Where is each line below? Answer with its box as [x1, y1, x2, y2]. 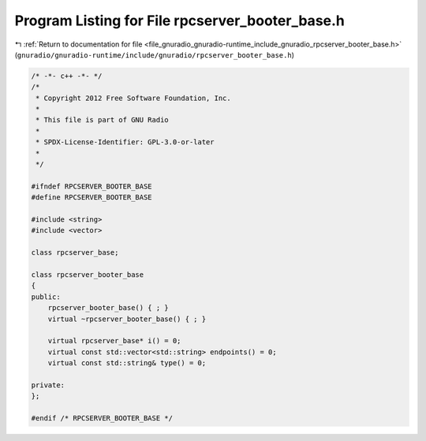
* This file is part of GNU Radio [35, 115, 169, 125]
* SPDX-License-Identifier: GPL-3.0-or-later [35, 138, 215, 147]
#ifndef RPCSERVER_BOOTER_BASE [31, 181, 153, 191]
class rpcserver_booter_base [31, 270, 144, 279]
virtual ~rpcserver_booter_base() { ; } [47, 314, 207, 323]
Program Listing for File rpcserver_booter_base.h [14, 12, 345, 29]
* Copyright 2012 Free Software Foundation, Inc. [35, 93, 232, 103]
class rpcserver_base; [31, 249, 119, 257]
